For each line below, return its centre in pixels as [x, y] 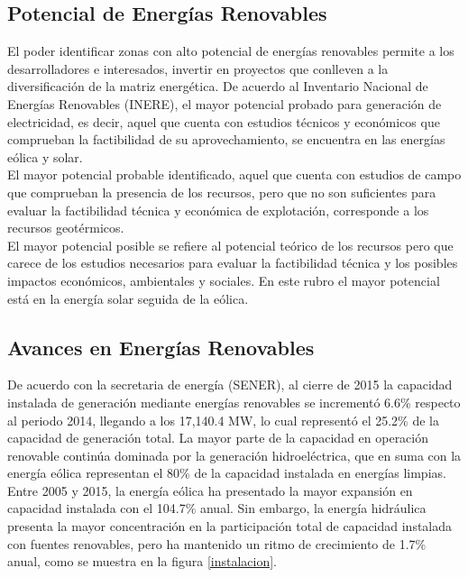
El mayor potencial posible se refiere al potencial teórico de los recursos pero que [230, 245]
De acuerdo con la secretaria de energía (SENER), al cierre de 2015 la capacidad [230, 385]
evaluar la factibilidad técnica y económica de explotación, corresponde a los [218, 210]
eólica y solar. [45, 156]
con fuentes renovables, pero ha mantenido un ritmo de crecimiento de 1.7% [217, 543]
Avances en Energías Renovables [161, 347]
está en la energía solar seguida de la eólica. [128, 298]
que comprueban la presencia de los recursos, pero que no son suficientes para [222, 192]
